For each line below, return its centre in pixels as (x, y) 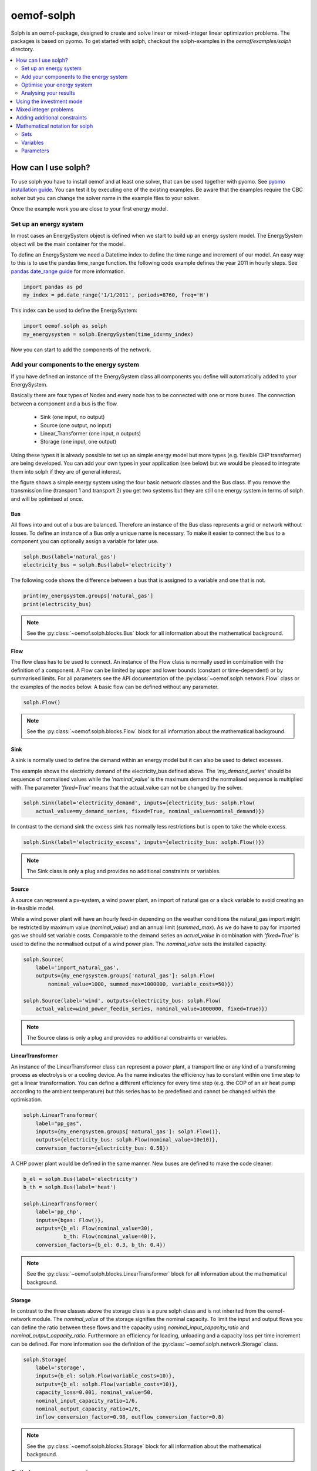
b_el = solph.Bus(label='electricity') (80, 1179)
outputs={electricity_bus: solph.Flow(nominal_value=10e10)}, (127, 1140)
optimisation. (26, 1100)
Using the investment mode (49, 101)
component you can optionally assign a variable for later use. (85, 541)
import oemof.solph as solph (65, 326)
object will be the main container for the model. (68, 244)
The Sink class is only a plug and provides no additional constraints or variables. (124, 871)
